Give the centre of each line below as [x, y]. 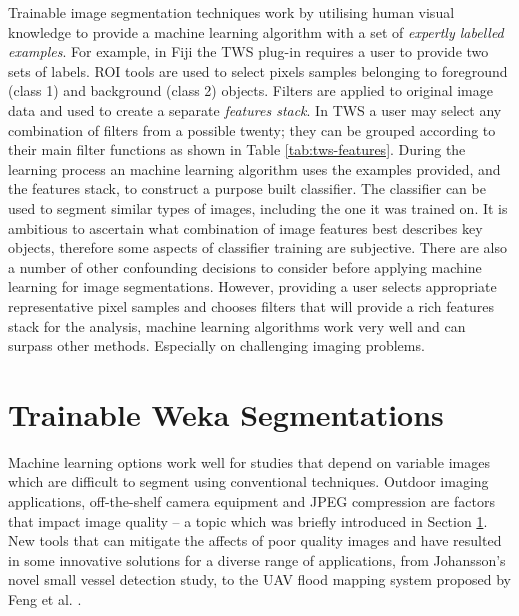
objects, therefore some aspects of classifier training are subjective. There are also [257, 247]
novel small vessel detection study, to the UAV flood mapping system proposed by [260, 579]
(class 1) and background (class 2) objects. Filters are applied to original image [250, 90]
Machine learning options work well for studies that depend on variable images [249, 461]
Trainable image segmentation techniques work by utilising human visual [231, 12]
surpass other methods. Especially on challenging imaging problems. [216, 345]
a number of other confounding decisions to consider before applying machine [245, 266]
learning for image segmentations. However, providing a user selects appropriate [252, 286]
